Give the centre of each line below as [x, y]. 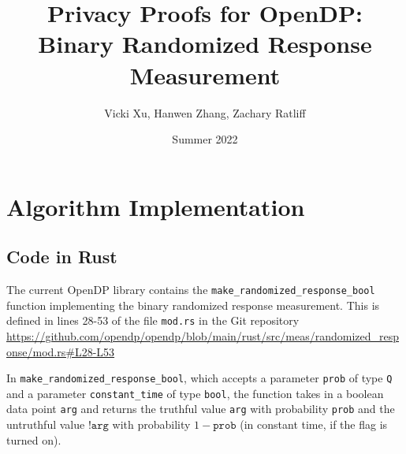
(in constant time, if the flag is [314, 424]
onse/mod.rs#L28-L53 [61, 351]
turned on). [34, 439]
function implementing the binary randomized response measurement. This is [193, 305]
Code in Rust [62, 257]
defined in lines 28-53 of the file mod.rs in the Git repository [153, 320]
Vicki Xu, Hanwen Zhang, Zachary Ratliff [205, 112]
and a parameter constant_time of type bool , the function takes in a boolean [195, 393]
